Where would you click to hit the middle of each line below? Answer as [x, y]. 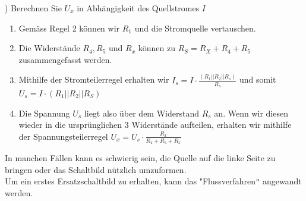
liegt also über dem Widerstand [141, 113]
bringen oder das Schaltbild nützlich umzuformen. [96, 169]
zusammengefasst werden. [65, 59]
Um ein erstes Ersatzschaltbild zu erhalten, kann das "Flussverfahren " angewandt [153, 181]
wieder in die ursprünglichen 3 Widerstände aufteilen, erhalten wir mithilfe [155, 125]
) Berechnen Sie [33, 8]
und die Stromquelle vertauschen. [195, 28]
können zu [157, 48]
